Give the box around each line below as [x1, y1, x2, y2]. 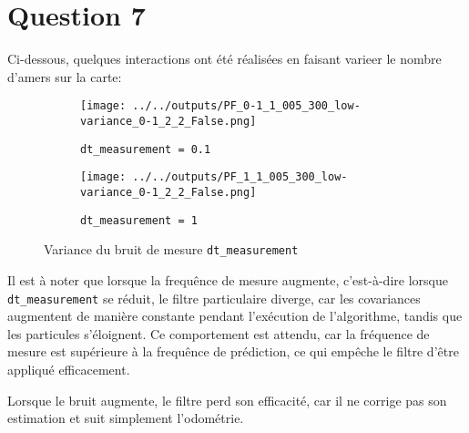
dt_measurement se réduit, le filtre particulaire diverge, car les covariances [7, 288, 421, 307]
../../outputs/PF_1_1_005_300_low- [132, 170, 348, 184]
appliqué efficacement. [7, 359, 130, 378]
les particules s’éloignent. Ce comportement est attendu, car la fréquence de [7, 324, 430, 343]
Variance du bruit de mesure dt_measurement [44, 240, 299, 259]
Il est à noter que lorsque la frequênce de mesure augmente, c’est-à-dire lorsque [7, 270, 448, 289]
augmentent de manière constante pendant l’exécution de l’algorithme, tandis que [7, 306, 463, 325]
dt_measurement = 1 [80, 213, 198, 227]
